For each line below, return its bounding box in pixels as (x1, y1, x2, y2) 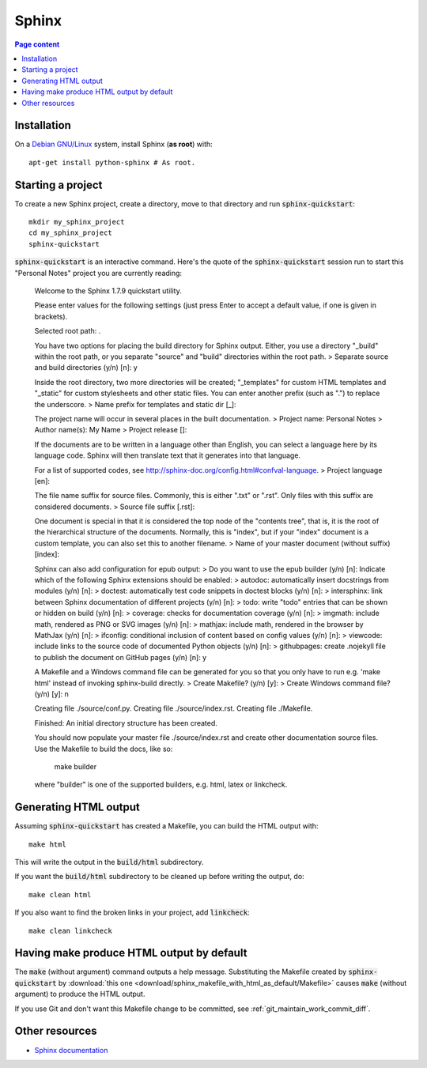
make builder (54, 761, 97, 771)
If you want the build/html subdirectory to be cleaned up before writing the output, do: (14, 872, 304, 881)
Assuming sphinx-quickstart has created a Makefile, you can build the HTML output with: (14, 821, 319, 831)
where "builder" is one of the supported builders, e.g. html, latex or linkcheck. (34, 779, 288, 790)
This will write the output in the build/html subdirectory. (14, 857, 204, 866)
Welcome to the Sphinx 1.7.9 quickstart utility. (34, 286, 182, 296)
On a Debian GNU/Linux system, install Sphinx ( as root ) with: (14, 139, 213, 149)
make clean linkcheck (28, 926, 112, 935)
